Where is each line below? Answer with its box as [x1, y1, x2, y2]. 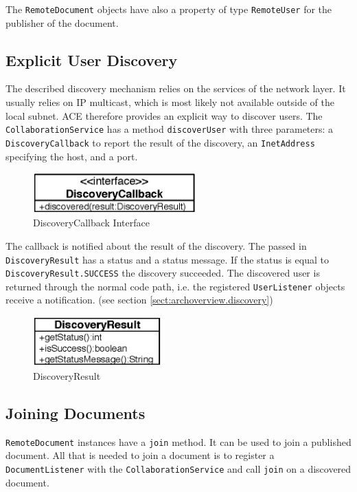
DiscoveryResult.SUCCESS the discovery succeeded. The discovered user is [5, 266, 320, 280]
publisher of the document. [5, 15, 119, 30]
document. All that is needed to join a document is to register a [5, 448, 275, 462]
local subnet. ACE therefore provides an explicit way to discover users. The [5, 108, 323, 122]
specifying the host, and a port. [5, 149, 138, 163]
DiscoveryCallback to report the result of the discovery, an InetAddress [5, 135, 315, 149]
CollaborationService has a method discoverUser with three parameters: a [5, 122, 334, 136]
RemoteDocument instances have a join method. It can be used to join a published [5, 434, 352, 449]
